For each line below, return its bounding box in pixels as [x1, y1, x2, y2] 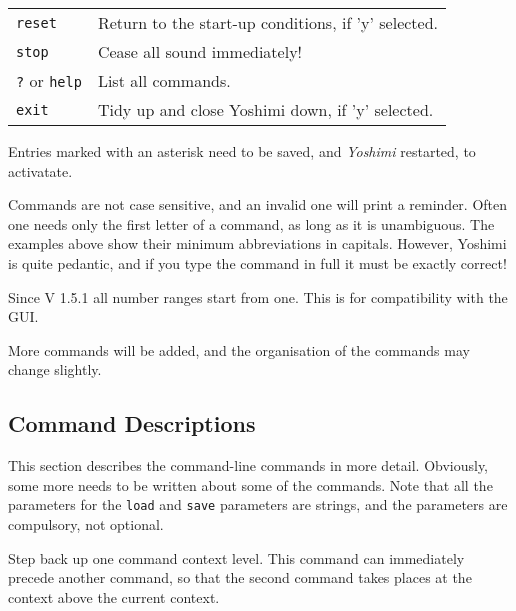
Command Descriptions [8, 408, 256, 439]
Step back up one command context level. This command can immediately [8, 547, 465, 568]
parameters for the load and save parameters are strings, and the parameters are [8, 494, 508, 515]
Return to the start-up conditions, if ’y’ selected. [97, 11, 439, 34]
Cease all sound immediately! [97, 40, 303, 63]
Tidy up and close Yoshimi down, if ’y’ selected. [97, 98, 434, 121]
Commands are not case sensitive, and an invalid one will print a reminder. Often [8, 194, 508, 215]
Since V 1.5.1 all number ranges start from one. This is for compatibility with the [8, 286, 508, 307]
